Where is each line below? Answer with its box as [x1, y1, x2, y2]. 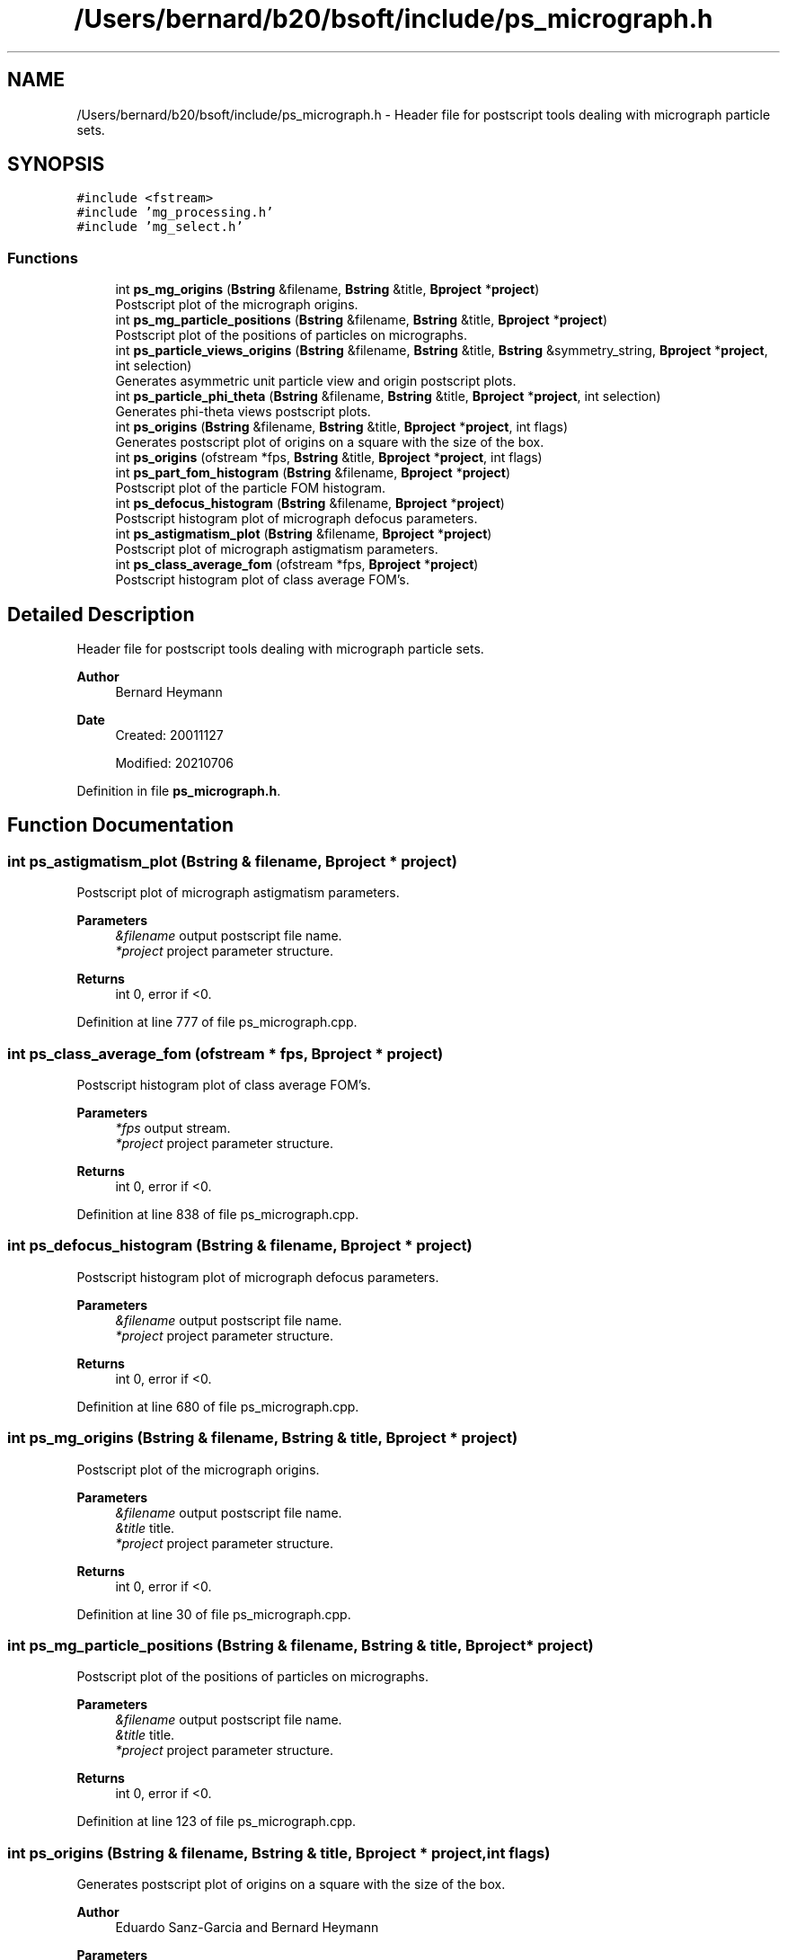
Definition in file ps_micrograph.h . [76, 783, 281, 799]
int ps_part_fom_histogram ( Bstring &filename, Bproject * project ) [115, 465, 511, 481]
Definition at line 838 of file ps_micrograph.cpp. [76, 1207, 359, 1222]
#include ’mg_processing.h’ [76, 205, 274, 220]
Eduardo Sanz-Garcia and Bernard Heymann [115, 1920, 379, 1935]
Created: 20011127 [115, 727, 224, 744]
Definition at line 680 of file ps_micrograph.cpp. [76, 1398, 359, 1414]
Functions [7, 248, 78, 267]
